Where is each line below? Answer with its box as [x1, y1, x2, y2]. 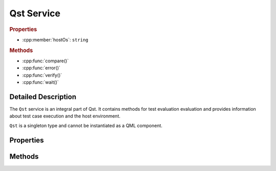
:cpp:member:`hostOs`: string [22, 36, 89, 43]
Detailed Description [9, 92, 77, 101]
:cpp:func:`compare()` [22, 58, 69, 64]
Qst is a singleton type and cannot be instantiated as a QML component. [9, 123, 163, 129]
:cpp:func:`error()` [22, 65, 61, 71]
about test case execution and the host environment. [9, 113, 121, 119]
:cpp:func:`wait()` [22, 79, 59, 85]
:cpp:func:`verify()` [22, 72, 62, 78]
